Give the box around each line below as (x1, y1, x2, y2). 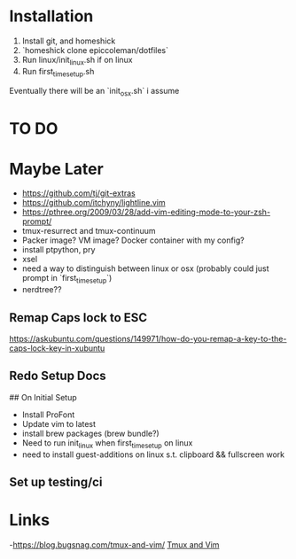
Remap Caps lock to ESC (9, 310, 148, 325)
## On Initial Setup (9, 392, 77, 402)
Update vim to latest (21, 418, 96, 429)
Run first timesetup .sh (21, 66, 95, 79)
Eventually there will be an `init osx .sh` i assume (9, 85, 180, 98)
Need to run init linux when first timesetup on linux (21, 437, 193, 450)
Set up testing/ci (9, 475, 103, 490)
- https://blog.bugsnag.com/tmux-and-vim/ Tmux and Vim (9, 540, 220, 550)
